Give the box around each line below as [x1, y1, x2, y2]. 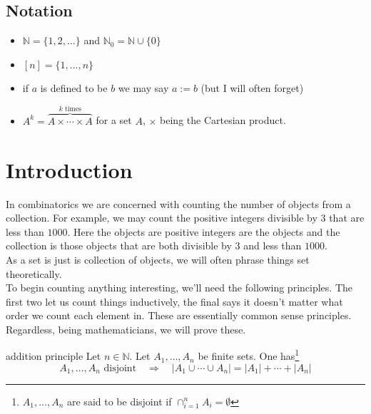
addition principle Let [6, 348, 101, 363]
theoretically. [6, 266, 62, 281]
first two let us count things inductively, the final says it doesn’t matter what [6, 294, 343, 309]
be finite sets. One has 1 [198, 346, 300, 363]
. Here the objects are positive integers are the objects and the [67, 224, 340, 239]
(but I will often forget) [200, 80, 304, 95]
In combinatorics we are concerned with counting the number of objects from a [6, 196, 351, 211]
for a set [96, 113, 132, 128]
